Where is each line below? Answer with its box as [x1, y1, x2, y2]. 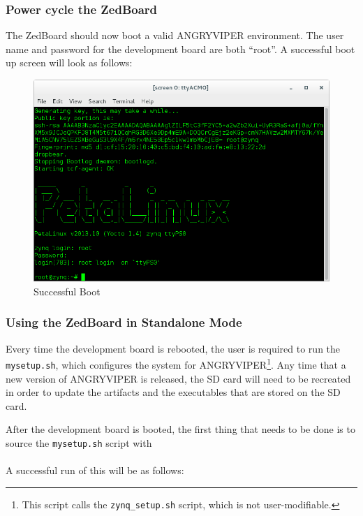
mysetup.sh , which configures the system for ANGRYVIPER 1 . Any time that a [6, 355, 346, 372]
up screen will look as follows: [6, 55, 133, 70]
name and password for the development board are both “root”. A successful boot [6, 41, 355, 56]
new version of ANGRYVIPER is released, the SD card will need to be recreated [6, 371, 351, 385]
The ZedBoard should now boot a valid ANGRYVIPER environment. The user [6, 28, 344, 43]
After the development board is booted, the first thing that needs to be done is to [6, 422, 355, 436]
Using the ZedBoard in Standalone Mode [6, 314, 242, 331]
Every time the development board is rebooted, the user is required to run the [6, 341, 341, 355]
